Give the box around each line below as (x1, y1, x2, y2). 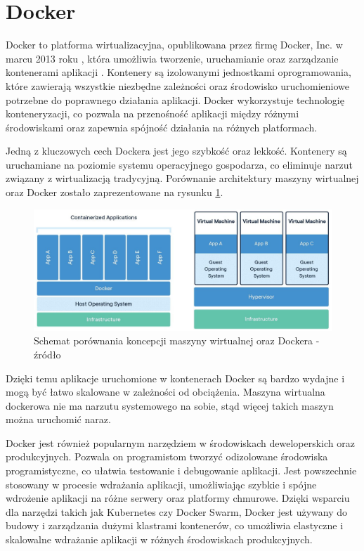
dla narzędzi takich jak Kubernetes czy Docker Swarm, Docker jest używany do (6, 504, 348, 519)
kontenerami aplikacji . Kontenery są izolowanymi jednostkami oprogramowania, (6, 65, 351, 79)
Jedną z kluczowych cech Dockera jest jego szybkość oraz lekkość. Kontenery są (6, 143, 347, 158)
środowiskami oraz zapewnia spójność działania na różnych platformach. (6, 119, 318, 134)
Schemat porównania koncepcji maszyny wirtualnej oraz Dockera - (34, 333, 320, 348)
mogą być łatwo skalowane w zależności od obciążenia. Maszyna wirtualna (6, 384, 325, 399)
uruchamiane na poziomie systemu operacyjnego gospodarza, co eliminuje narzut (6, 157, 353, 171)
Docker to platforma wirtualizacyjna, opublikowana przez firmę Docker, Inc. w (6, 37, 343, 52)
